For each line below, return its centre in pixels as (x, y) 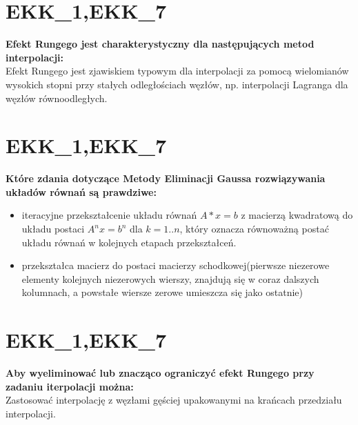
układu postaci (53, 228)
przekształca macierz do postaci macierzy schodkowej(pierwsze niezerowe (176, 265)
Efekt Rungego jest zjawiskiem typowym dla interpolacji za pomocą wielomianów (177, 71)
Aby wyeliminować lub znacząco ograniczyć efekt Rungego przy (160, 373)
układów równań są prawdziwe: (81, 191)
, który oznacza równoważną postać (254, 228)
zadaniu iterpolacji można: (70, 386)
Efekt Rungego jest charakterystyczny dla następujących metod (160, 44)
